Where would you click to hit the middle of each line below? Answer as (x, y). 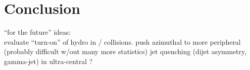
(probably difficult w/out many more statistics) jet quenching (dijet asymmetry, (125, 51)
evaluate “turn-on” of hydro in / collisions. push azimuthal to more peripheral (123, 41)
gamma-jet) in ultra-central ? (48, 61)
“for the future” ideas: (37, 32)
